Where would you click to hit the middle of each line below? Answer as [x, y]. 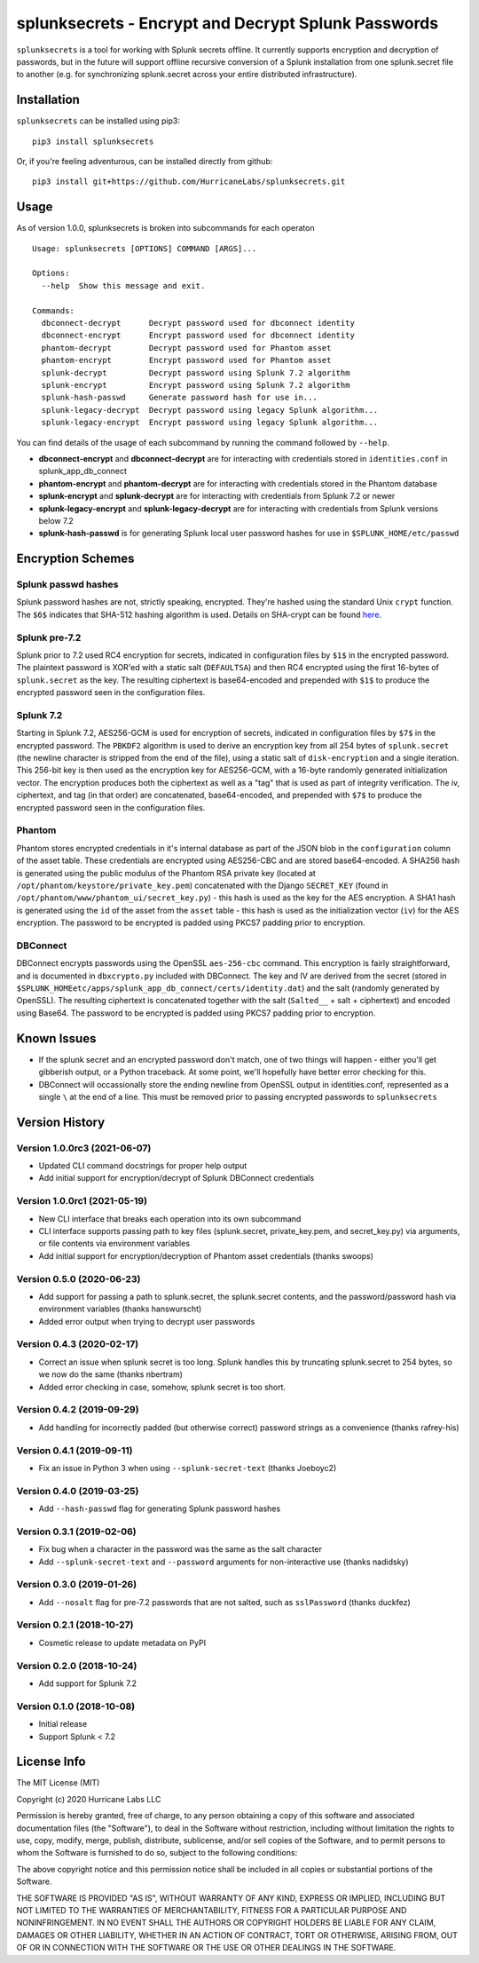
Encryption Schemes [75, 559]
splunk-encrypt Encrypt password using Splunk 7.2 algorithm [196, 385]
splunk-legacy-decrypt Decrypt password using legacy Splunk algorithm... [210, 410]
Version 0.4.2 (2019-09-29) [78, 1410]
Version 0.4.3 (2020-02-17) [78, 1344]
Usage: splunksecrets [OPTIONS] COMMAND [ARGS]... [145, 248]
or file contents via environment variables [114, 1244]
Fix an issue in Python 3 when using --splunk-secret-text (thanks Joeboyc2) [188, 1468]
